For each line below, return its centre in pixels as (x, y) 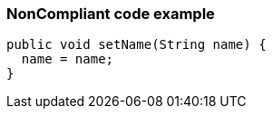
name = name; (68, 59)
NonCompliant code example (111, 14)
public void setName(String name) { (136, 45)
